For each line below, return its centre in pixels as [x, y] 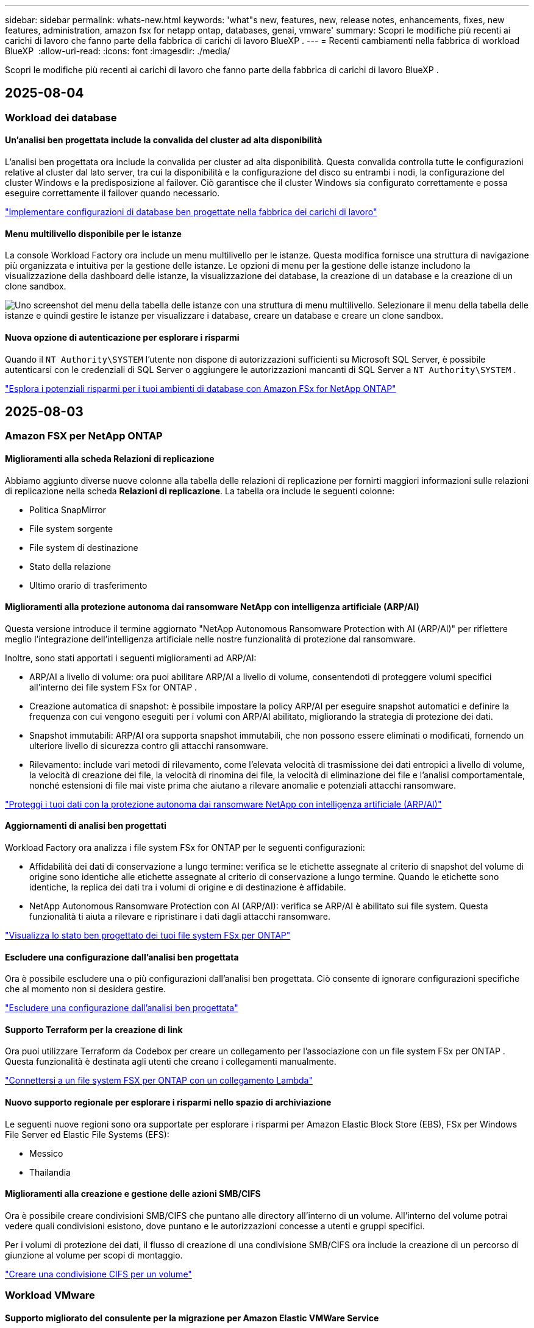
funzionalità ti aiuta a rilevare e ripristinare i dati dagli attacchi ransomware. [180, 916]
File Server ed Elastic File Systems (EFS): [87, 1134]
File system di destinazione [84, 547]
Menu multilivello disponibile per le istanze [93, 233]
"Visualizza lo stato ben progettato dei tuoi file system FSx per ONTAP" [148, 935]
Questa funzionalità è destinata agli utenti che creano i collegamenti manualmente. [171, 1062]
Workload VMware [50, 1295]
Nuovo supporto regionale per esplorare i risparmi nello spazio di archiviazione [168, 1103]
